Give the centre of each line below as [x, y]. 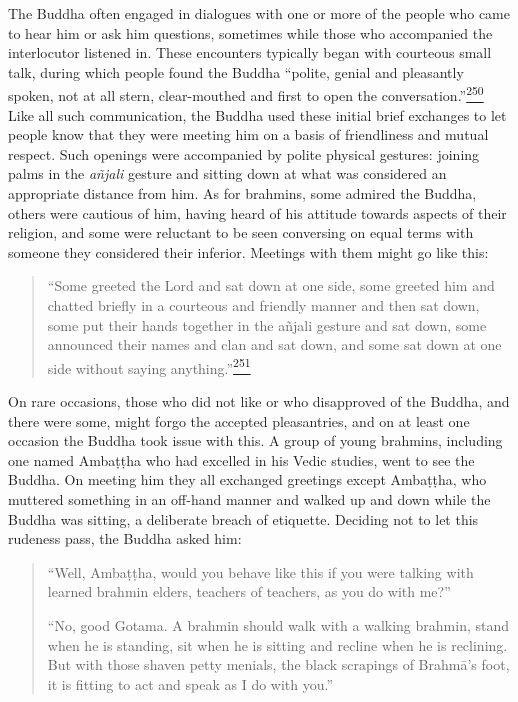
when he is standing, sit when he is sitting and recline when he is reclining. [277, 644]
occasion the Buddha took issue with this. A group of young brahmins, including [255, 440]
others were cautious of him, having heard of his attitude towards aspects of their [257, 212]
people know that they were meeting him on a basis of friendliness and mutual [248, 134]
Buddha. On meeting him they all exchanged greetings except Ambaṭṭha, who [247, 479]
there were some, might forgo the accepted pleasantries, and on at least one [239, 420]
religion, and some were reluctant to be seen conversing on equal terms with [241, 232]
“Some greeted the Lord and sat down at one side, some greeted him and [271, 285]
